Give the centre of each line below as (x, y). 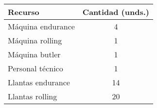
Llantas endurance (39, 82)
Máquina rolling (35, 40)
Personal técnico (35, 68)
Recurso (24, 12)
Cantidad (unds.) (116, 12)
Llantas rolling (33, 96)
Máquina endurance (41, 26)
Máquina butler (34, 54)
